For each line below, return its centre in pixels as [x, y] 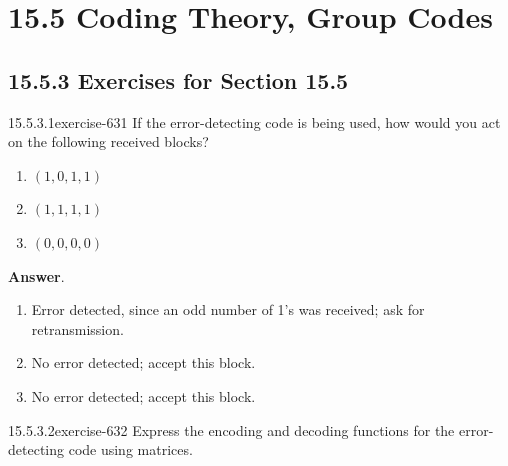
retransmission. [77, 328]
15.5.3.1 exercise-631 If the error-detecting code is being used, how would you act [254, 121]
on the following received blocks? [108, 141]
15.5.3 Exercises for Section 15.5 [178, 79]
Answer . [36, 275]
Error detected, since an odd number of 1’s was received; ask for [228, 309]
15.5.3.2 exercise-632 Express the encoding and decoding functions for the [231, 429]
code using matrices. [130, 449]
